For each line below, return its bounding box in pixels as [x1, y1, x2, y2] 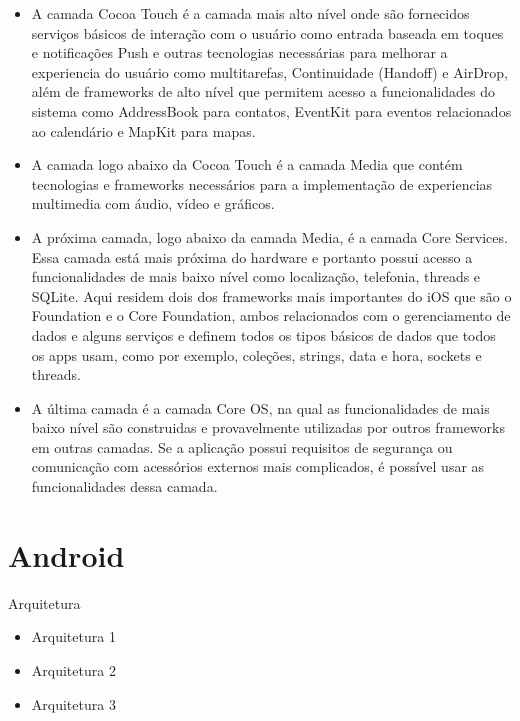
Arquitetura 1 [31, 626, 116, 647]
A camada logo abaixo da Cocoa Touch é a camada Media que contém [31, 154, 463, 175]
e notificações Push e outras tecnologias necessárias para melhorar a [31, 42, 448, 63]
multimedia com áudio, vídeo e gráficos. [31, 193, 275, 214]
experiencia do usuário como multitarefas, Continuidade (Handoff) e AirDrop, [31, 61, 508, 82]
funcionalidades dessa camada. [31, 476, 218, 497]
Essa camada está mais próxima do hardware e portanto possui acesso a [31, 246, 473, 267]
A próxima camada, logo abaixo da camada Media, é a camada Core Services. [31, 226, 508, 247]
